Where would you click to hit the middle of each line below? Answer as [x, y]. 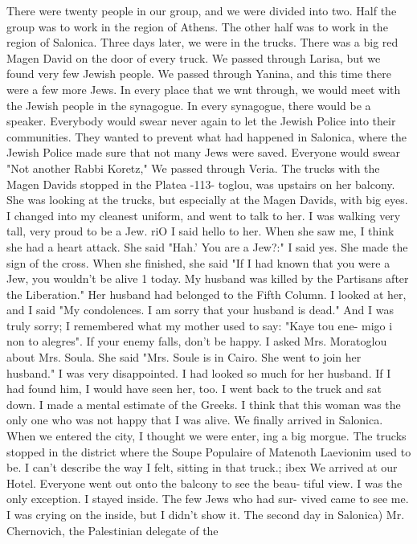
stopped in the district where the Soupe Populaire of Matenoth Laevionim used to [209, 451]
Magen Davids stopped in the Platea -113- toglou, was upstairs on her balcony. [201, 184]
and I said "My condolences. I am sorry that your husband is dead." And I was [200, 310]
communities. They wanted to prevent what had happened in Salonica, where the [206, 136]
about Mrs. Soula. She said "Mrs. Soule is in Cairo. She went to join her [184, 357]
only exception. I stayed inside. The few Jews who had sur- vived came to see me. [208, 499]
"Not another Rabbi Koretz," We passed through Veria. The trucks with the [193, 168]
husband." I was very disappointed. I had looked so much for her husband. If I [199, 372]
